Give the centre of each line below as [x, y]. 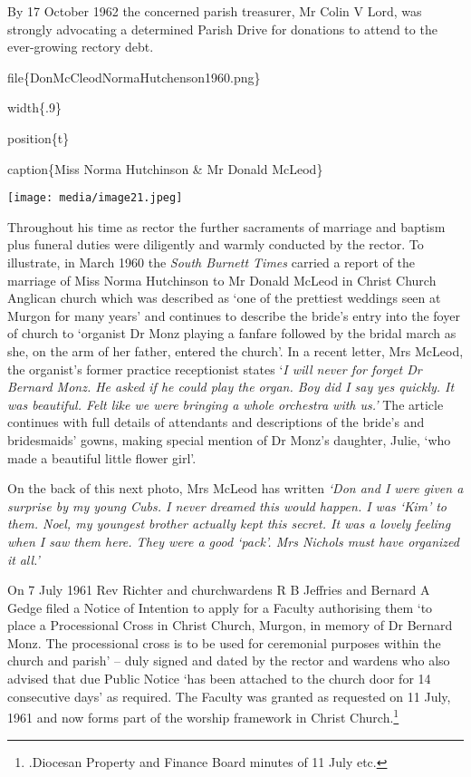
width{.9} [34, 107]
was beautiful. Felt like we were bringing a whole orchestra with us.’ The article [226, 404]
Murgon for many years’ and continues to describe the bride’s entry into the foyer [234, 315]
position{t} [38, 137]
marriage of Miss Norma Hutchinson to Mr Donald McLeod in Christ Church [222, 280]
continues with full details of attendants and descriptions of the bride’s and [216, 422]
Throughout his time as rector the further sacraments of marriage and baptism [226, 226]
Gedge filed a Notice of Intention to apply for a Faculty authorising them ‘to [220, 607]
